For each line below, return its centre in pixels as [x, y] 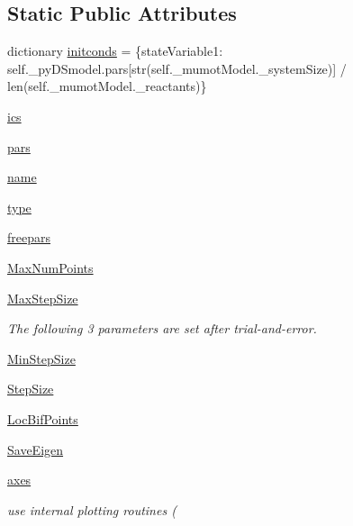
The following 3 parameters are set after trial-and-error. [162, 328]
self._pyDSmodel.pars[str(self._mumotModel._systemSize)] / [177, 68]
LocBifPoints [43, 418]
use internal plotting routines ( [92, 509]
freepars [29, 237]
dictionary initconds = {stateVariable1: [115, 51]
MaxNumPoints [50, 267]
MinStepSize [41, 358]
